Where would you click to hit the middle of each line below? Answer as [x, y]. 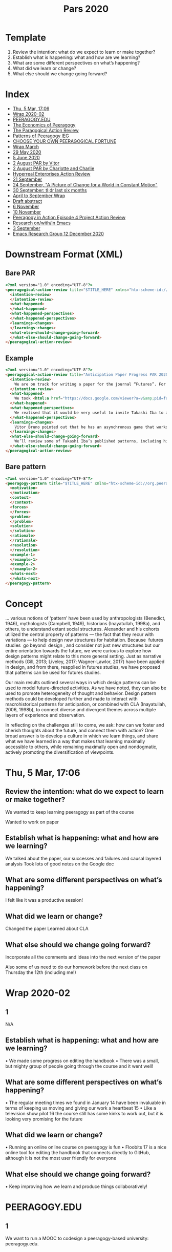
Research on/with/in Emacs [41, 223]
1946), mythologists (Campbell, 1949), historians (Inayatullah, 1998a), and [83, 623]
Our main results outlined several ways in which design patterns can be [81, 682]
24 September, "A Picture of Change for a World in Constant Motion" [85, 184]
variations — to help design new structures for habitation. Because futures [84, 640]
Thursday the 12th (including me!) [41, 972]
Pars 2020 [86, 9]
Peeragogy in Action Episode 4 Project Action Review [69, 217]
